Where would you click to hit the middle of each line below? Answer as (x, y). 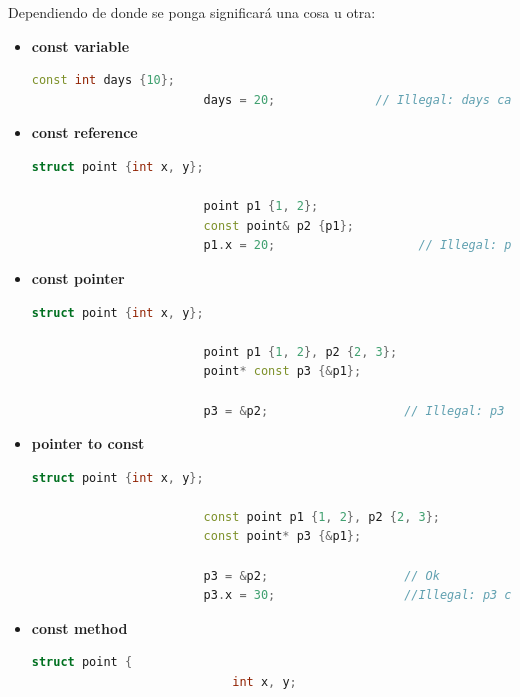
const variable (80, 45)
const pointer (78, 277)
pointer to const (88, 443)
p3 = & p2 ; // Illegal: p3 (354, 410)
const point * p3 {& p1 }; (282, 536)
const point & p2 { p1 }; (278, 225)
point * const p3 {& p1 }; (282, 371)
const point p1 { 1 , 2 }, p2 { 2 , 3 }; (322, 516)
